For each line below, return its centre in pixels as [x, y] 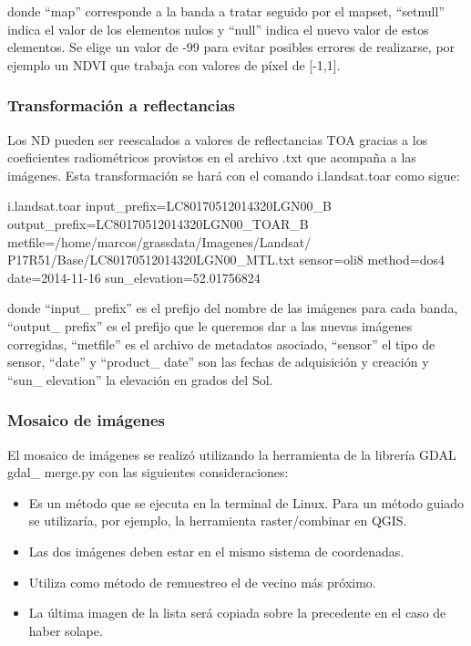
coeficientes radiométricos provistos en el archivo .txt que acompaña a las [212, 157]
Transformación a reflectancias [122, 105]
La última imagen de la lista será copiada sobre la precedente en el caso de [237, 613]
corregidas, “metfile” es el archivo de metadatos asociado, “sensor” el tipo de [221, 344]
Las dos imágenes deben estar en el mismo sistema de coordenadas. [216, 551]
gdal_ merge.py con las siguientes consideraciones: [148, 472]
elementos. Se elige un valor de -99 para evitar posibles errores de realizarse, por [231, 47]
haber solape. [66, 630]
